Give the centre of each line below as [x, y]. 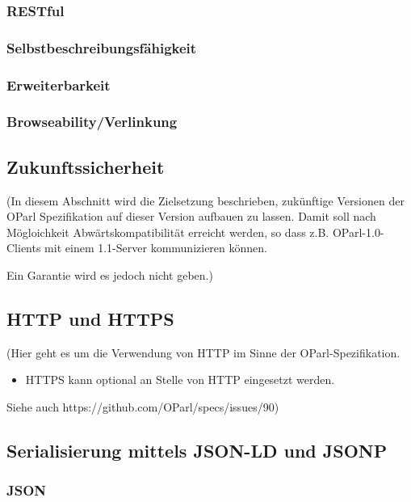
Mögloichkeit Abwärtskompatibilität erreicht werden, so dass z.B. [168, 232]
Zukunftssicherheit [86, 166]
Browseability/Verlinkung [92, 122]
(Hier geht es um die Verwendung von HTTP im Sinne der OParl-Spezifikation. [203, 352]
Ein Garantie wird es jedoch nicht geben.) [110, 274]
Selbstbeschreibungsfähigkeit [102, 47]
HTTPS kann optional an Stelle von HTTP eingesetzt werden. [180, 380]
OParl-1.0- [358, 232]
